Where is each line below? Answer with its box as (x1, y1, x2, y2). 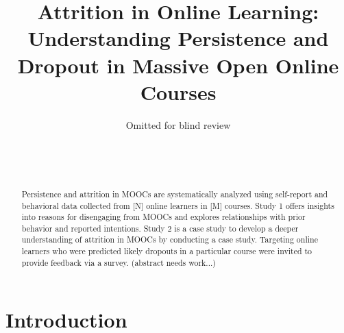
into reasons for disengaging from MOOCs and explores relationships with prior (21, 211, 306, 223)
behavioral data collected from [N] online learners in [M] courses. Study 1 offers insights (21, 199, 334, 211)
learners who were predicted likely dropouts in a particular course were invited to (21, 245, 312, 257)
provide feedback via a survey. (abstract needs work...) (21, 256, 216, 268)
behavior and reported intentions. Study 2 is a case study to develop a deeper (21, 222, 299, 234)
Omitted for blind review (125, 117, 231, 132)
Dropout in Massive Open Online (17, 51, 339, 79)
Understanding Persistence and (27, 24, 329, 52)
